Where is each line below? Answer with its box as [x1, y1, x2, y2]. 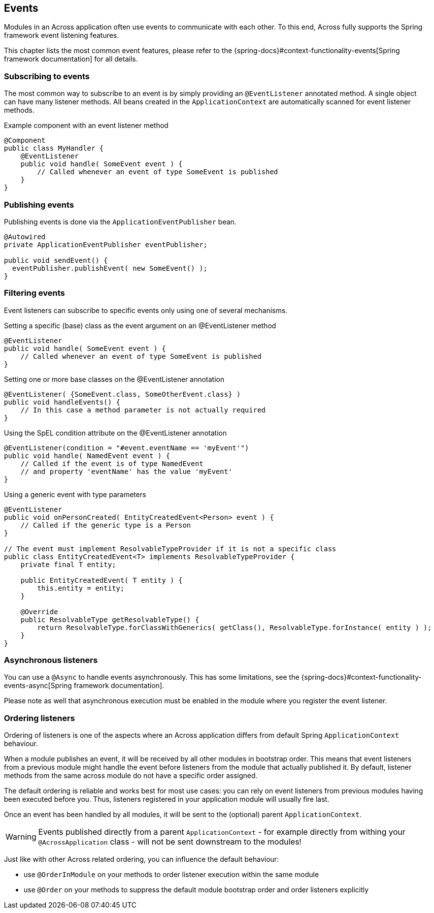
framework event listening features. [4, 31, 119, 40]
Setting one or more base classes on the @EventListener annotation [4, 375, 225, 383]
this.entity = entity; [37, 584, 125, 592]
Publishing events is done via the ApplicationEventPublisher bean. [4, 217, 236, 226]
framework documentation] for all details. [4, 55, 138, 63]
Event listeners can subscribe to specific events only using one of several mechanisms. [4, 306, 288, 315]
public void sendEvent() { [4, 256, 108, 264]
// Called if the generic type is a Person [20, 521, 191, 529]
